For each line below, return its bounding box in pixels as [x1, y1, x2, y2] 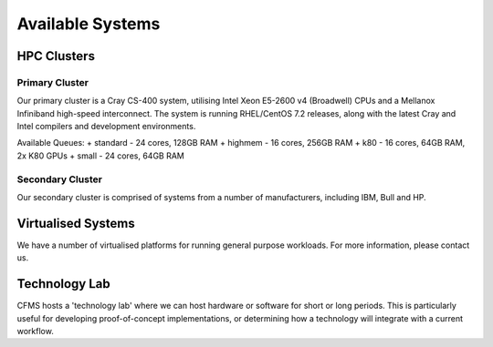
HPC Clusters [16, 48, 96, 64]
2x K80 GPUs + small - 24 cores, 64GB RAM [16, 150, 184, 161]
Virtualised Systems [16, 215, 136, 231]
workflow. [16, 326, 54, 336]
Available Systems [16, 14, 161, 34]
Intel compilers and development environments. [16, 121, 196, 132]
